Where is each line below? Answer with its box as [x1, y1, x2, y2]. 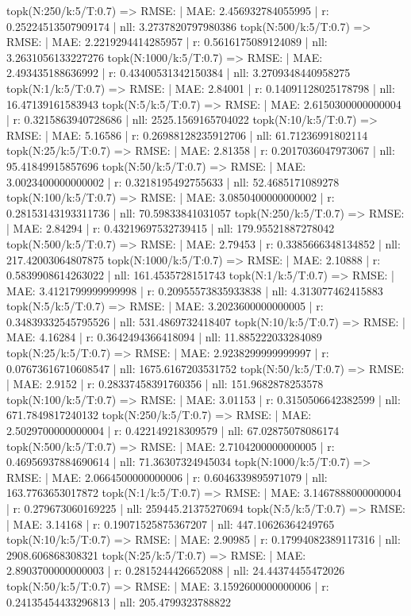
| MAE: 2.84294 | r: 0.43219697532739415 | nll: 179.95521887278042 [6, 220, 335, 237]
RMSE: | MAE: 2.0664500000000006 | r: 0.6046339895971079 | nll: [6, 468, 328, 485]
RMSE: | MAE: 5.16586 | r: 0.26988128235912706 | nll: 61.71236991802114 [6, 126, 368, 143]
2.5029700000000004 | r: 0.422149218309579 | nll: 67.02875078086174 [6, 422, 340, 439]
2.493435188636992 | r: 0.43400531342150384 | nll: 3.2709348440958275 [6, 64, 351, 81]
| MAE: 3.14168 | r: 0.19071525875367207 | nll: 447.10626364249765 [6, 515, 335, 532]
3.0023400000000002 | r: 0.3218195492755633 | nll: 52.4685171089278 [6, 173, 340, 190]
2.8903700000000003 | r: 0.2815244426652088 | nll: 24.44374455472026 [6, 562, 345, 579]
